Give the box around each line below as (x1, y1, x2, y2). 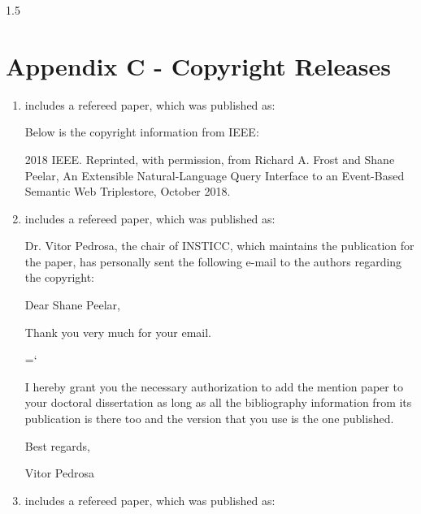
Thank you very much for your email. (24, 323, 211, 340)
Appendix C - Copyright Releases (6, 49, 391, 82)
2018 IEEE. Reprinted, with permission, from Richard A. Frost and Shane (24, 150, 395, 167)
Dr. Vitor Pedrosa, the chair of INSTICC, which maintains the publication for (24, 237, 414, 254)
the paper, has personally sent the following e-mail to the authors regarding (24, 253, 402, 270)
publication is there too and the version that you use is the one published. (24, 410, 394, 427)
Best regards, (24, 437, 90, 454)
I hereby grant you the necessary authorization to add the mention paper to (24, 378, 403, 395)
